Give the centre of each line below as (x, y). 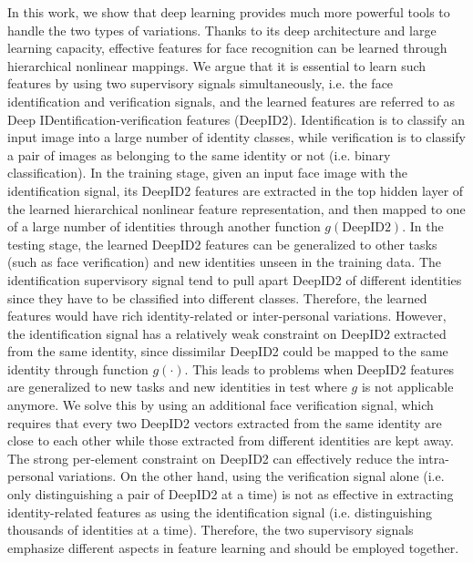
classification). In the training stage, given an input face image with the (207, 173)
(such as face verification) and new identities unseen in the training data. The (224, 262)
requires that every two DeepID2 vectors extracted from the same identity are (225, 422)
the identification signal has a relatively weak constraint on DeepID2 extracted (227, 333)
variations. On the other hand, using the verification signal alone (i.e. (251, 476)
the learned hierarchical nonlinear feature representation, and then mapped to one (236, 208)
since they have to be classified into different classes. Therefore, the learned (217, 297)
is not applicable (407, 387)
